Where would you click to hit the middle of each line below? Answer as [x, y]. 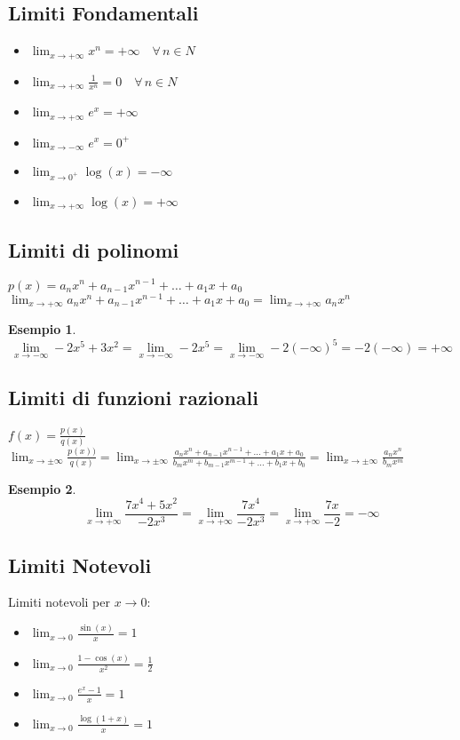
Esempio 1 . [42, 329]
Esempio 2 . [42, 488]
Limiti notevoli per [59, 602]
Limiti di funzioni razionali [133, 397]
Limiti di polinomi [94, 249]
